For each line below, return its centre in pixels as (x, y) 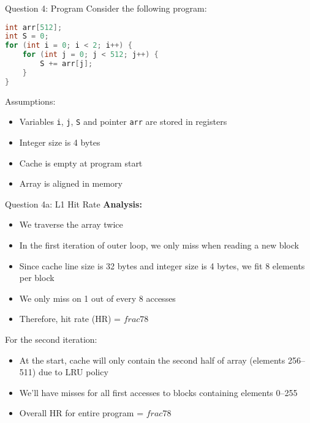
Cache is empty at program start (81, 163)
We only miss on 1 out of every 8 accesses (97, 298)
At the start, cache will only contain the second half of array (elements (152, 360)
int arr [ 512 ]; (34, 27)
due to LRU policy (73, 372)
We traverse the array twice (71, 224)
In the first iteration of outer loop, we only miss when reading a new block (159, 245)
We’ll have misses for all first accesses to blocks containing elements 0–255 (158, 392)
